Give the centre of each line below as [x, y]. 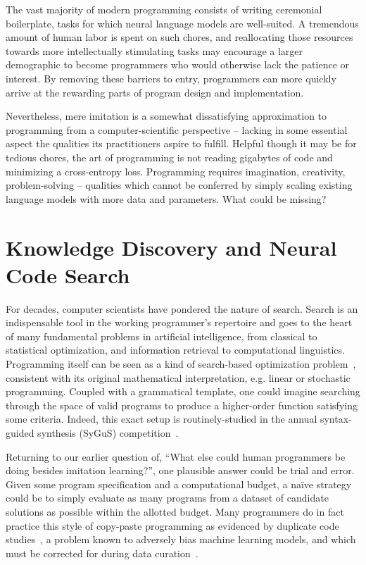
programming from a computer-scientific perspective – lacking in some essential [177, 129]
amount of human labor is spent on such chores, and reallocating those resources [179, 37]
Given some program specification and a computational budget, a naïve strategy [179, 484]
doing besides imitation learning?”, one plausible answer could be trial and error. [180, 470]
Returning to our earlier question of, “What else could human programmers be [176, 456]
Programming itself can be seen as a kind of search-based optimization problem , [181, 364]
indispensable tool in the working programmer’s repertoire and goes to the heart [179, 322]
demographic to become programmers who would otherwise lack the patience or [178, 64]
